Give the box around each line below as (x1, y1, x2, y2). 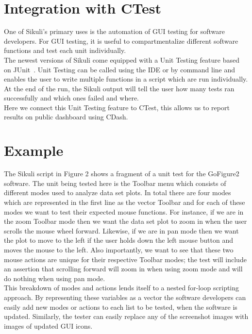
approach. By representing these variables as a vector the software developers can (4, 292, 246, 302)
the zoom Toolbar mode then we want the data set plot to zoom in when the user (4, 216, 247, 226)
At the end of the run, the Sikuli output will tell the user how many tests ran (4, 83, 235, 93)
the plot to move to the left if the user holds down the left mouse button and (4, 235, 233, 245)
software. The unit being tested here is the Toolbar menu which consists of (4, 178, 226, 188)
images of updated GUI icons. (4, 320, 93, 331)
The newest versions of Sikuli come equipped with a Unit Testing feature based (4, 54, 239, 65)
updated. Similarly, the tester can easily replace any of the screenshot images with (4, 311, 249, 321)
